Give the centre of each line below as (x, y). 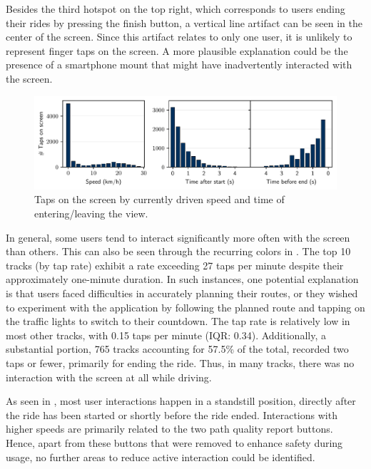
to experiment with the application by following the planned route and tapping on (185, 307)
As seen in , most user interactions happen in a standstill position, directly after (181, 401)
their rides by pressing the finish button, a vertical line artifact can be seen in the (184, 22)
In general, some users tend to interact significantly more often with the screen (178, 237)
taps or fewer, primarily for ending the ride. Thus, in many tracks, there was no (180, 362)
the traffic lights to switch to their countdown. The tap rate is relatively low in (178, 321)
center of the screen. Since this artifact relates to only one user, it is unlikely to (179, 37)
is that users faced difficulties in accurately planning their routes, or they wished (182, 293)
